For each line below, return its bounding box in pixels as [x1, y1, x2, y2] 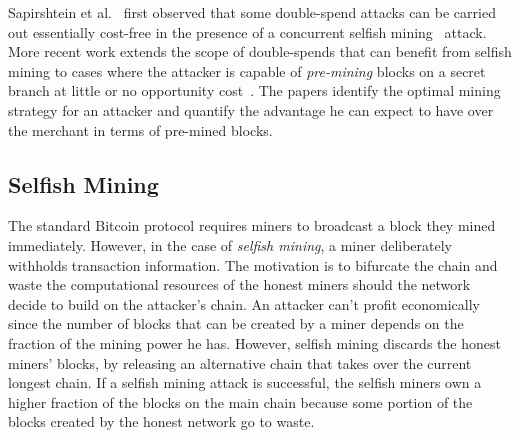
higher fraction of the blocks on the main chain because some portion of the [8, 391, 473, 412]
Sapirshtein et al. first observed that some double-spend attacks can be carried [8, 2, 496, 22]
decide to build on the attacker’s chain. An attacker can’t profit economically [8, 293, 480, 314]
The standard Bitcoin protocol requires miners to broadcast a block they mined [8, 215, 496, 236]
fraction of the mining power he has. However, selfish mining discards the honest [8, 332, 501, 353]
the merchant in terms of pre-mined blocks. [8, 119, 273, 140]
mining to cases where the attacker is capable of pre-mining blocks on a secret [8, 60, 486, 81]
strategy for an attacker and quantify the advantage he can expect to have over [8, 99, 494, 120]
